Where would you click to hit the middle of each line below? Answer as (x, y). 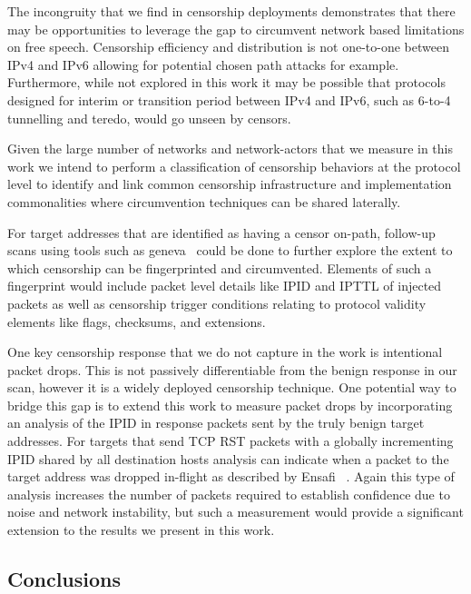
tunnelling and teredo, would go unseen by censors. (149, 118)
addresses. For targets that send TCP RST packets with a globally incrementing (231, 441)
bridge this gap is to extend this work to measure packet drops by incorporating (230, 405)
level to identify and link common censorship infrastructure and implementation (230, 184)
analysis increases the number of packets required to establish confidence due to (229, 494)
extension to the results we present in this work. (141, 530)
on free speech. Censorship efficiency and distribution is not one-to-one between (228, 47)
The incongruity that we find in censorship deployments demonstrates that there (231, 11)
